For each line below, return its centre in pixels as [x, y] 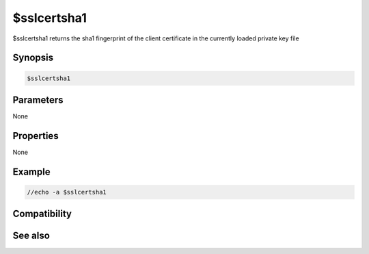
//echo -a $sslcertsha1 [67, 192]
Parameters [38, 100]
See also [31, 236]
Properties [36, 136]
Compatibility [42, 214]
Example [31, 172]
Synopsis [33, 58]
